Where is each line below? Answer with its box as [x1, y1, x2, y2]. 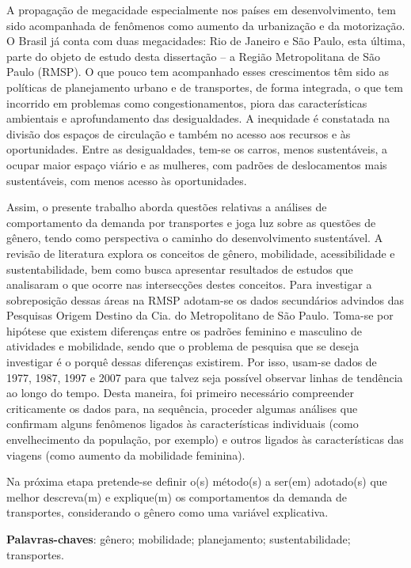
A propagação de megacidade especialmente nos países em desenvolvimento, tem [6, 2, 396, 17]
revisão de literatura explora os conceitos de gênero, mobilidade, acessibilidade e [6, 244, 395, 261]
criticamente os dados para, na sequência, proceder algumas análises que [6, 399, 358, 416]
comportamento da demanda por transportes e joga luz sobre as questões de [6, 214, 376, 230]
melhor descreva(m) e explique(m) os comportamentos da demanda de [6, 488, 348, 505]
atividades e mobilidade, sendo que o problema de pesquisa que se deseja [6, 338, 360, 354]
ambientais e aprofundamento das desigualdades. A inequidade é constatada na [6, 110, 390, 127]
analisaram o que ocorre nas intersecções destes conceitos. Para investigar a [6, 276, 372, 293]
